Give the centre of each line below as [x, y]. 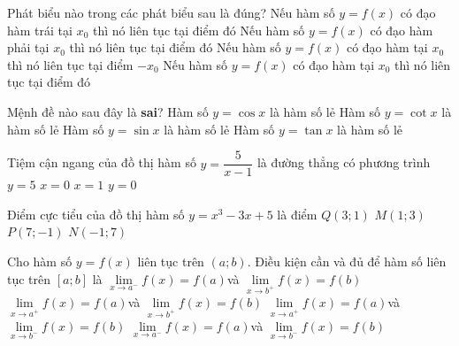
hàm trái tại [40, 30]
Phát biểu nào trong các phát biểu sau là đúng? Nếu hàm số [171, 12]
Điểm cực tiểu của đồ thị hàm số [96, 214]
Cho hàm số [40, 261]
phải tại [28, 47]
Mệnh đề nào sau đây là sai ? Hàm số [108, 111]
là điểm [297, 214]
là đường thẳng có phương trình [344, 162]
